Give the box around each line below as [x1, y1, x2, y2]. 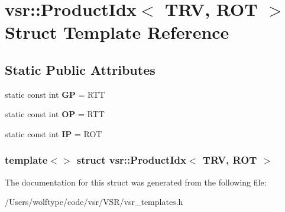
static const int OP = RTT [5, 108, 105, 120]
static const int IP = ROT [5, 127, 102, 140]
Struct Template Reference [5, 20, 229, 44]
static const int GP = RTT [5, 88, 105, 100]
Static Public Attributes [5, 60, 156, 78]
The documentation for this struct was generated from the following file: [5, 175, 267, 188]
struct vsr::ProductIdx [76, 153, 186, 167]
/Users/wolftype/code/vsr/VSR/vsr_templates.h [5, 196, 183, 208]
